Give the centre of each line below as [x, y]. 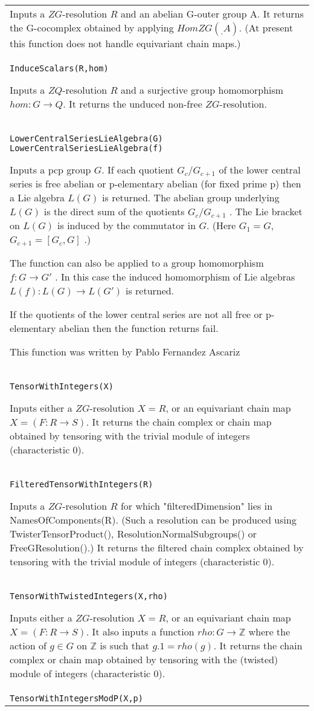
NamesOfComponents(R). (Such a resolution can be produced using [153, 520]
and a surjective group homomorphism [202, 90]
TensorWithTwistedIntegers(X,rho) [89, 596]
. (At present [266, 28]
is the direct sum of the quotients [114, 211]
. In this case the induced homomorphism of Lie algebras [175, 277]
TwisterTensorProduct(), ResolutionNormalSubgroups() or [133, 534]
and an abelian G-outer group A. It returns [212, 14]
